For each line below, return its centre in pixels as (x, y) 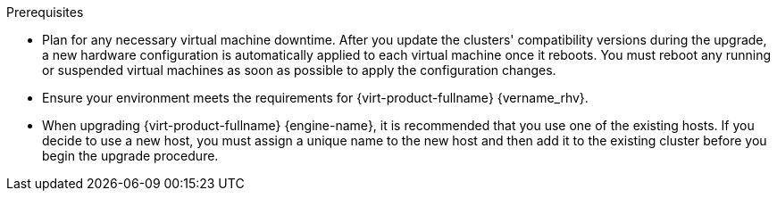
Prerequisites (45, 12)
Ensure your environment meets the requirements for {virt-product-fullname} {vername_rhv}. (315, 98)
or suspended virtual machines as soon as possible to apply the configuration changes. (299, 70)
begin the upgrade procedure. (130, 156)
